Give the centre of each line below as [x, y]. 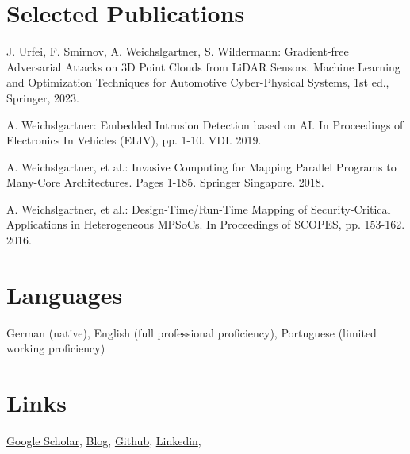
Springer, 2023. [43, 97]
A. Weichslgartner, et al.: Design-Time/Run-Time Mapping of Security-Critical [199, 208]
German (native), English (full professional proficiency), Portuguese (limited [192, 332]
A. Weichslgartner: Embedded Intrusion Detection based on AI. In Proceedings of [205, 124]
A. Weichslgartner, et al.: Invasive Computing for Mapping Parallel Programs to [201, 166]
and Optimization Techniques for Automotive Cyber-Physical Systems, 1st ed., [198, 82]
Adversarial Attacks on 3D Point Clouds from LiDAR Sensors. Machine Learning [203, 66]
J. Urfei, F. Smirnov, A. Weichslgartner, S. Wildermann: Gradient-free [178, 51]
